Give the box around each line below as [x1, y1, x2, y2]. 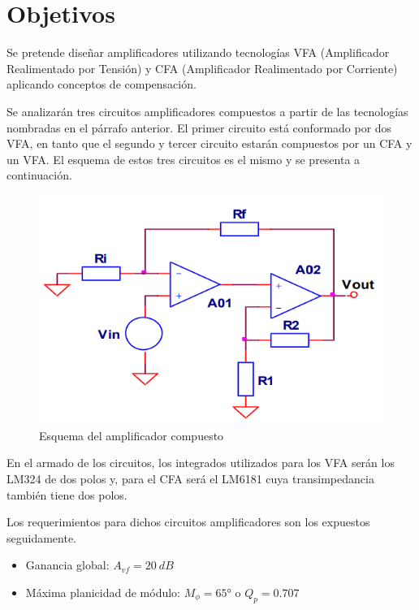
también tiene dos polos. [6, 486, 127, 503]
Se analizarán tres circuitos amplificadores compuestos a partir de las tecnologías [6, 102, 408, 119]
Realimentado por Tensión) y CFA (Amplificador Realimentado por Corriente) [6, 59, 398, 76]
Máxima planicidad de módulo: [25, 584, 181, 601]
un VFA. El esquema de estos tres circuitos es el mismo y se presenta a [6, 150, 361, 167]
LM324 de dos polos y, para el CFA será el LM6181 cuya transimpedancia [6, 470, 374, 487]
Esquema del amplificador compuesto [39, 426, 224, 443]
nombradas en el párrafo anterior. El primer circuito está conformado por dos [6, 119, 392, 136]
